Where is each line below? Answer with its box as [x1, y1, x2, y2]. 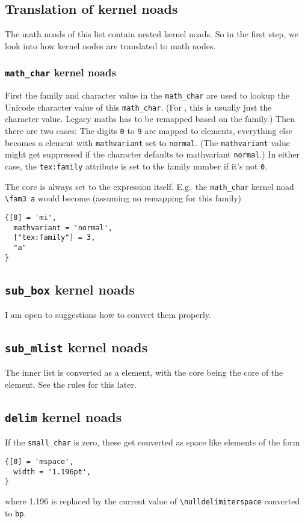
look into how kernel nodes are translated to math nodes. [5, 39, 216, 52]
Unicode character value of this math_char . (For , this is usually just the [5, 100, 272, 113]
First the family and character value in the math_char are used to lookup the [5, 89, 289, 102]
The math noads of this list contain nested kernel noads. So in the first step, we [5, 28, 298, 40]
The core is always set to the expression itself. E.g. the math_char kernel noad [5, 180, 294, 192]
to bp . [5, 506, 26, 519]
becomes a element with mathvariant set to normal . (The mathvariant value [5, 136, 290, 148]
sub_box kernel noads [5, 280, 135, 298]
